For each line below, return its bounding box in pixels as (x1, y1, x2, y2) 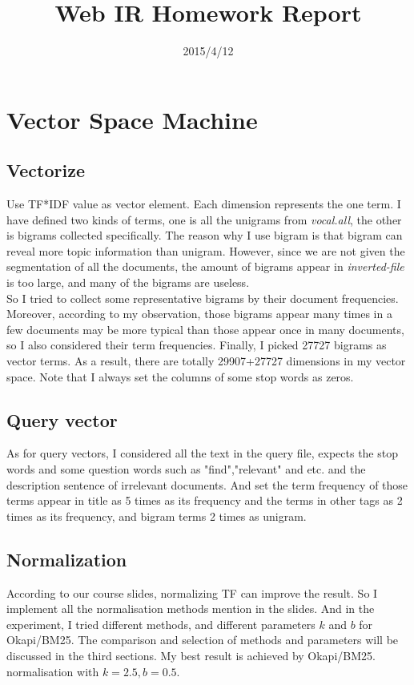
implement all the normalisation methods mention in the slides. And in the (6, 600, 375, 617)
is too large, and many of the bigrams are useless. (6, 274, 250, 291)
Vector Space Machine (6, 103, 258, 135)
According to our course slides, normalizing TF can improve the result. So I (6, 584, 378, 601)
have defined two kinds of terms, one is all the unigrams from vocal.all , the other (6, 211, 402, 228)
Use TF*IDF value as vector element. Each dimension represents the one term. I (6, 195, 401, 212)
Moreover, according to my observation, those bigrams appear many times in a (6, 305, 392, 322)
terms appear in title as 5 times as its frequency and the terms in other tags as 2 (6, 492, 403, 509)
